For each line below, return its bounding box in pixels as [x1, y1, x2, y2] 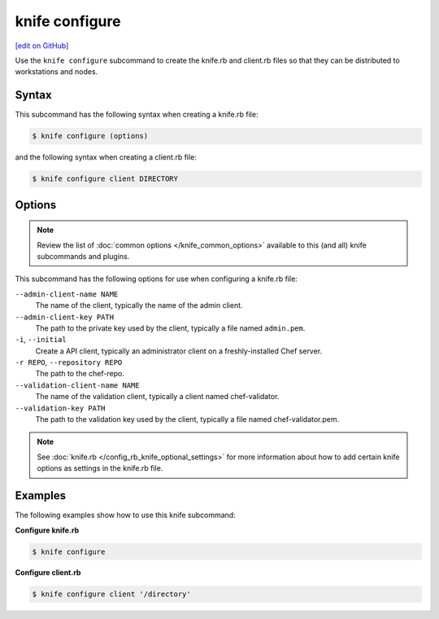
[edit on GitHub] [15, 41, 69, 50]
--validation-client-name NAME [15, 380, 140, 390]
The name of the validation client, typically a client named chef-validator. [35, 392, 280, 402]
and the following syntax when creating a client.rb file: [15, 152, 197, 162]
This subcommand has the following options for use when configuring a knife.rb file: [15, 274, 298, 284]
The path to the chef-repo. [35, 369, 125, 379]
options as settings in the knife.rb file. [37, 463, 163, 473]
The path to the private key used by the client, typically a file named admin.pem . [35, 323, 306, 333]
